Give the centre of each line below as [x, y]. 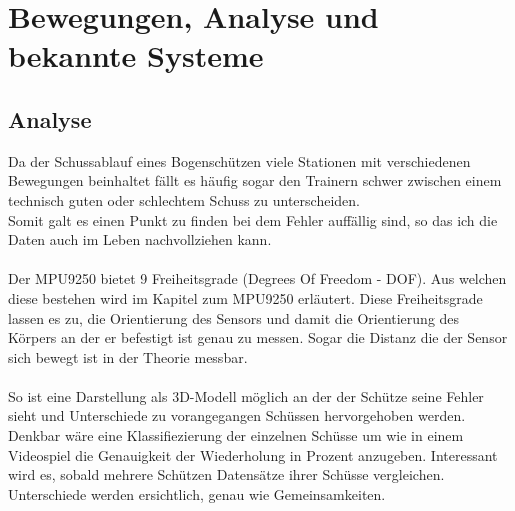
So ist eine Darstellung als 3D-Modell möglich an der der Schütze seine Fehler [246, 395]
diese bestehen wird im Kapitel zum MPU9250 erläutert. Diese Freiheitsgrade [245, 297]
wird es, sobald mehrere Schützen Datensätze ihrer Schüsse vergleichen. [226, 474]
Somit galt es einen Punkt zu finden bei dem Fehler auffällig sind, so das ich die [253, 219]
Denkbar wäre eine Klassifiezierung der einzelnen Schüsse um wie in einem [236, 435]
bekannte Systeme [136, 55]
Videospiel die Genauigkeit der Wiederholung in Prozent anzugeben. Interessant [253, 454]
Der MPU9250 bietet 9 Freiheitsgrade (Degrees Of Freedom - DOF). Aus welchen [257, 278]
